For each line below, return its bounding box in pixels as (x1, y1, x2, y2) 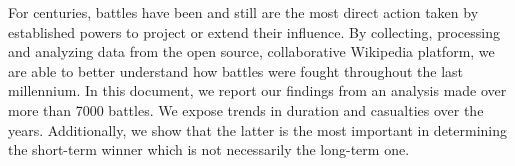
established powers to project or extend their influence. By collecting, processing (8, 21, 500, 42)
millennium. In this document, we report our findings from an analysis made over (8, 80, 507, 101)
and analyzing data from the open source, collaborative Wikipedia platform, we (8, 41, 495, 62)
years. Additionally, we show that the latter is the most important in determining (8, 119, 508, 140)
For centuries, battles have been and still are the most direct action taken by (8, 2, 479, 22)
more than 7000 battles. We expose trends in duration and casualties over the (8, 99, 484, 120)
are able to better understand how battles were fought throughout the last (8, 60, 464, 81)
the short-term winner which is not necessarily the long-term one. (8, 139, 410, 160)
